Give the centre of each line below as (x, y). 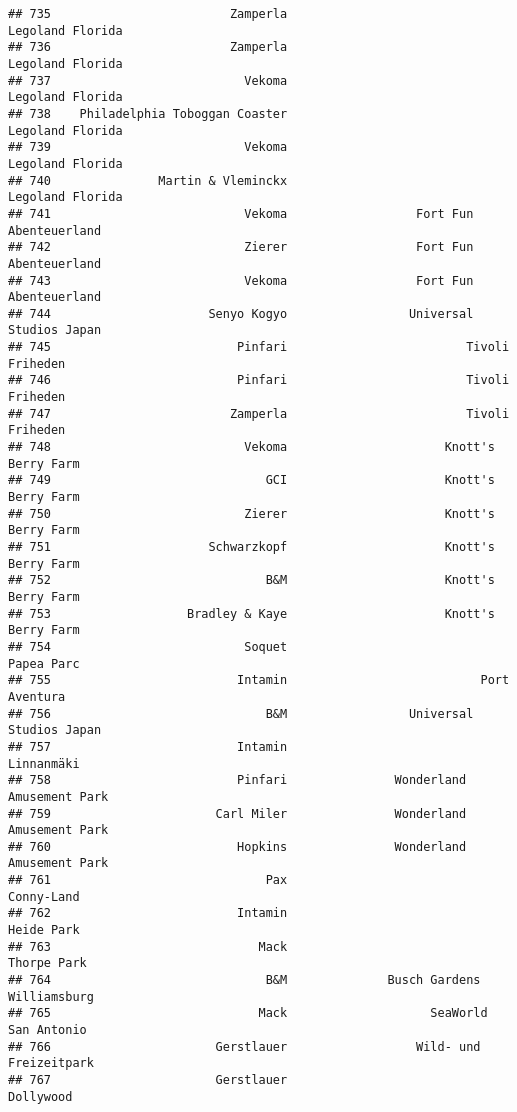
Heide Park (44, 930)
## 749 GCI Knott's (251, 480)
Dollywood (40, 1096)
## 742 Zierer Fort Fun (241, 247)
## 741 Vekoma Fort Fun (241, 213)
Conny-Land (44, 896)
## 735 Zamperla (148, 14)
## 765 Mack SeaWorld (248, 1013)
